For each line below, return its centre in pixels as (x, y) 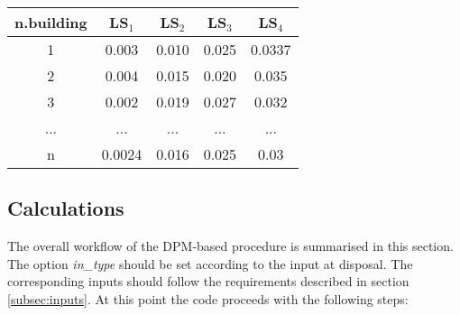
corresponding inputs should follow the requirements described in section (208, 281)
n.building (51, 22)
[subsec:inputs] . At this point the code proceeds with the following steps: (208, 298)
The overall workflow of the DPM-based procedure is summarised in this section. (230, 246)
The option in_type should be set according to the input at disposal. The (210, 263)
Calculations (66, 208)
